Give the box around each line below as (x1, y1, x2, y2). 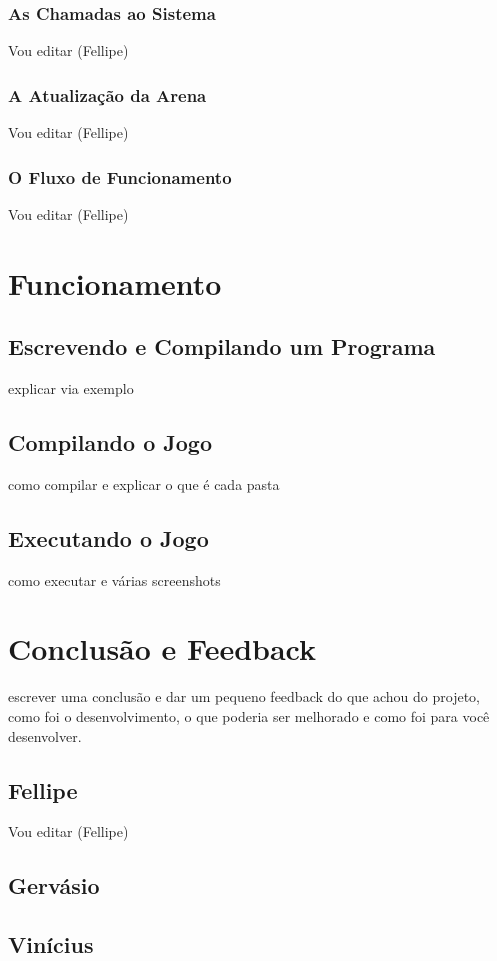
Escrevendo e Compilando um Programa (8, 331, 436, 362)
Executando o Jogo (8, 522, 209, 553)
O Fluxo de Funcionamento (8, 164, 232, 189)
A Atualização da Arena (8, 82, 207, 107)
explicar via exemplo (8, 378, 134, 399)
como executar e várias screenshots (8, 569, 221, 590)
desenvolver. (8, 725, 82, 746)
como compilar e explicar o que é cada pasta (8, 473, 280, 494)
